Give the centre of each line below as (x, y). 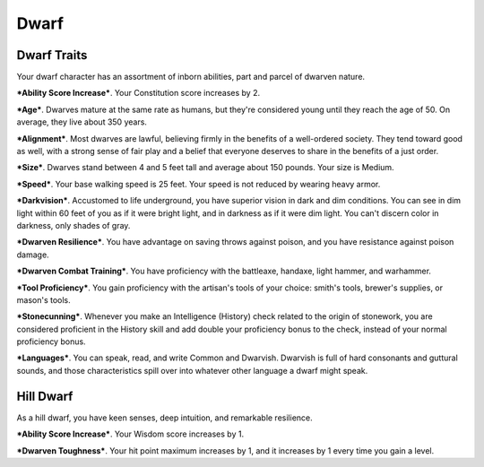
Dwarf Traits (52, 55)
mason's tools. (43, 299)
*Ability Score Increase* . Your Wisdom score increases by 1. (130, 434)
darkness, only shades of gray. (73, 225)
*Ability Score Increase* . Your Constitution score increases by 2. (138, 93)
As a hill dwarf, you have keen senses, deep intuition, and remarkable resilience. (164, 418)
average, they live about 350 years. (82, 122)
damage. (33, 255)
